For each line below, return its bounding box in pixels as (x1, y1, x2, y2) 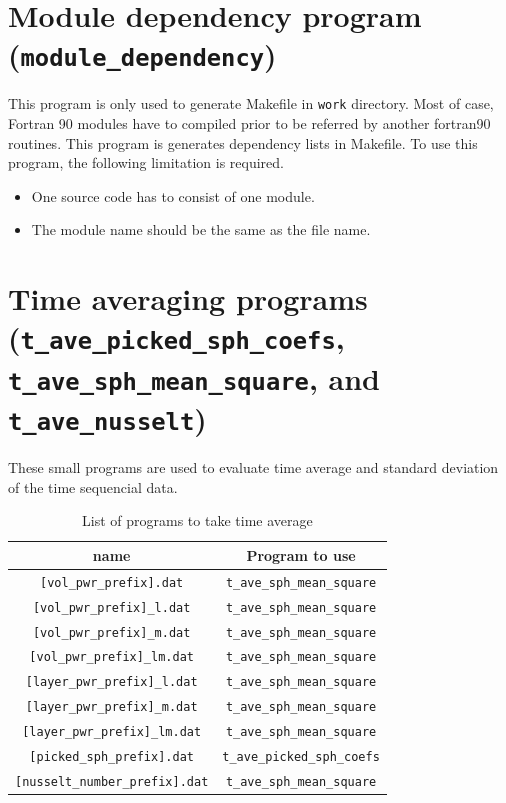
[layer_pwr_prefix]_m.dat (25, 700, 198, 715)
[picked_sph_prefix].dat (29, 750, 194, 765)
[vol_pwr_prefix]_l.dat (32, 600, 191, 615)
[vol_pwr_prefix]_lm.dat (29, 650, 194, 665)
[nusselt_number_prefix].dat (15, 775, 209, 789)
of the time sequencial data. (8, 476, 178, 497)
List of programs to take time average (82, 510, 313, 531)
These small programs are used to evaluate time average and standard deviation (8, 457, 499, 478)
